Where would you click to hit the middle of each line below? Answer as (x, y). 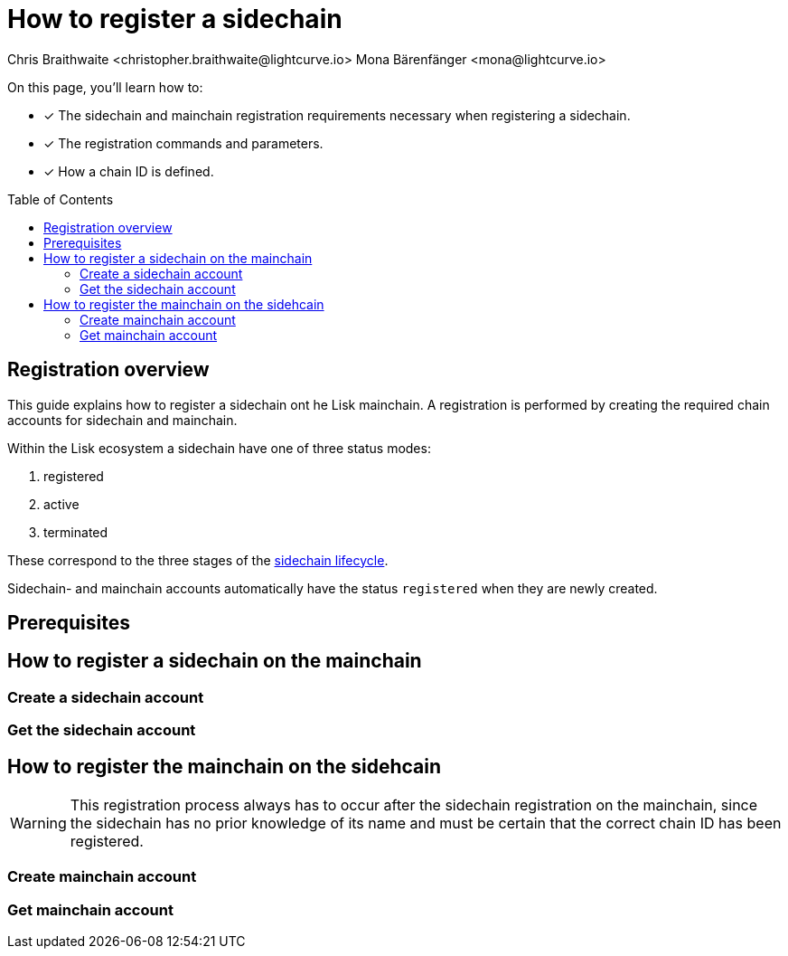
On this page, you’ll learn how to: (105, 87)
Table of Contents (61, 199)
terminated (76, 532)
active (61, 504)
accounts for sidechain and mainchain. (122, 420)
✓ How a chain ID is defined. (129, 171)
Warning (38, 823)
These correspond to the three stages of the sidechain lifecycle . (198, 560)
